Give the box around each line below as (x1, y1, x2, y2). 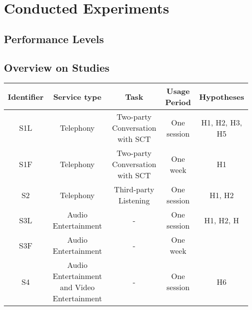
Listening (118, 195, 150, 206)
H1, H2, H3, (201, 116, 242, 128)
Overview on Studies (4, 60, 110, 75)
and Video (60, 281, 95, 293)
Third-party (114, 184, 155, 195)
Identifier (8, 91, 44, 102)
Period (165, 96, 191, 108)
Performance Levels (4, 31, 104, 46)
